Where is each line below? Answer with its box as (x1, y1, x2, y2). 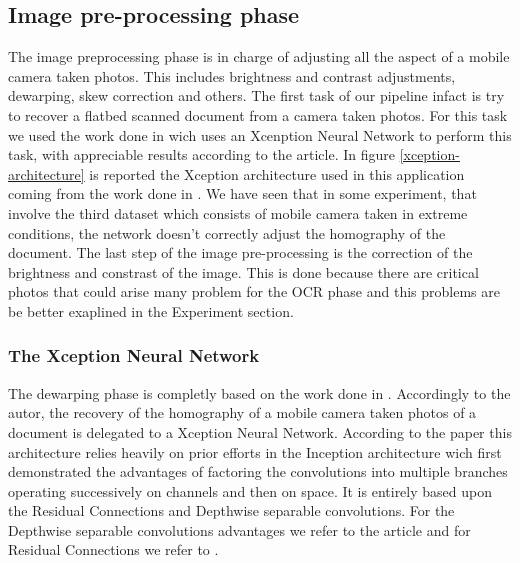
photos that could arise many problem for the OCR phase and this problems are (8, 281, 500, 302)
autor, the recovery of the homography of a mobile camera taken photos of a (8, 402, 477, 423)
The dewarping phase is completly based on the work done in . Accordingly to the (8, 382, 511, 403)
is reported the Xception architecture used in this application (89, 163, 465, 184)
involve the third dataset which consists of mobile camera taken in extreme (8, 202, 468, 223)
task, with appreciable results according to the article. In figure (8, 144, 395, 165)
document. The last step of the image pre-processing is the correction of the (8, 242, 473, 263)
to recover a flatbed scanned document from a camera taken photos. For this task (8, 104, 508, 125)
